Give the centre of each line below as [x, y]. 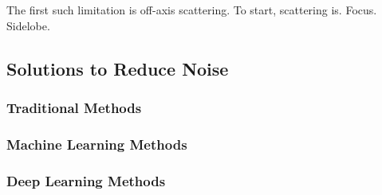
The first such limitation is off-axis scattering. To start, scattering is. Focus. [192, 10]
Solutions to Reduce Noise [118, 68]
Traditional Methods [74, 107]
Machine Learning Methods [97, 144]
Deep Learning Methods [86, 180]
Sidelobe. [28, 25]
